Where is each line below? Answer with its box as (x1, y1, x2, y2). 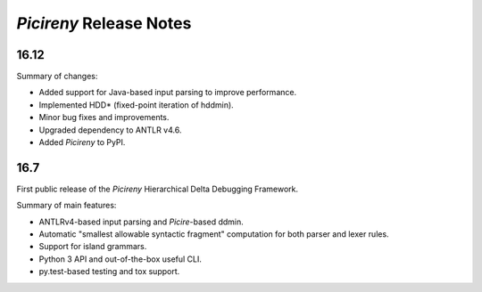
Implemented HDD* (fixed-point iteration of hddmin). (38, 99, 234, 110)
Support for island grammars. (38, 241, 147, 252)
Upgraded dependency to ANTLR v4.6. (38, 125, 182, 135)
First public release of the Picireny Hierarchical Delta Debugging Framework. (16, 183, 299, 194)
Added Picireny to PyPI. (38, 137, 126, 148)
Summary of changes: (16, 71, 98, 82)
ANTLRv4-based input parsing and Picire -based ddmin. (38, 216, 245, 227)
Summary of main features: (16, 200, 117, 211)
